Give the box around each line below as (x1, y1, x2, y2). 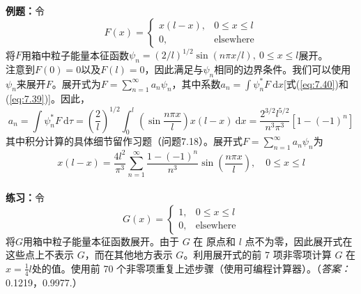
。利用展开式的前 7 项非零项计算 (183, 247, 332, 262)
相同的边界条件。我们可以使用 (214, 61, 351, 76)
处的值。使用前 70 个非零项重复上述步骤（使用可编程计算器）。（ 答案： (31, 261, 351, 275)
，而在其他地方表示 (84, 247, 173, 262)
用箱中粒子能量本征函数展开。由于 (23, 233, 180, 248)
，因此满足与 (144, 61, 203, 76)
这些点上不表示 (6, 247, 74, 262)
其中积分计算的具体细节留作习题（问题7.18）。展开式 (6, 134, 243, 148)
